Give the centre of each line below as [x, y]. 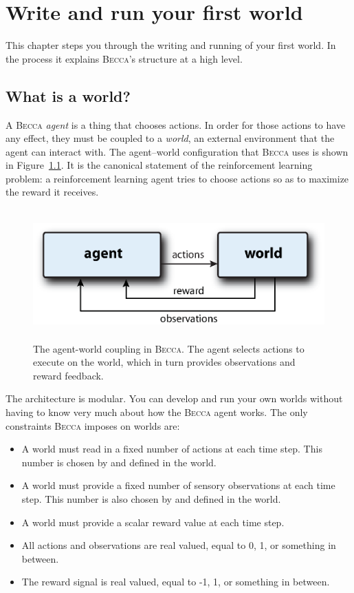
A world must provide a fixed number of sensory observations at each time [178, 485]
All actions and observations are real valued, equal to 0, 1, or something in [179, 545]
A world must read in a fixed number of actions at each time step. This [172, 449]
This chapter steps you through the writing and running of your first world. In [171, 45]
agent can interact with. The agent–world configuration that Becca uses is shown [177, 151]
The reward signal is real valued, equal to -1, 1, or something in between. [176, 582]
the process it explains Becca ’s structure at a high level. [124, 58]
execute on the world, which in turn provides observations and [164, 362]
